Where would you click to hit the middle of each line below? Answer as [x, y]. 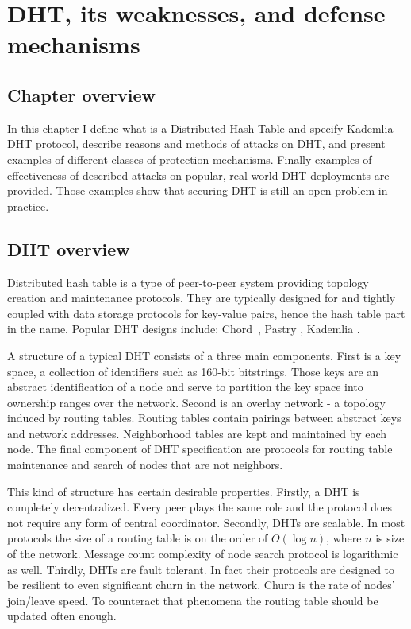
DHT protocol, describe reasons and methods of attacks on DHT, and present [196, 144]
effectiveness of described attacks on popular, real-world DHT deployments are [198, 175]
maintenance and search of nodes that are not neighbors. [145, 465]
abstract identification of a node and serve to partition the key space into [185, 387]
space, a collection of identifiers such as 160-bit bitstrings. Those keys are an [193, 371]
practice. [28, 206]
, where [344, 538]
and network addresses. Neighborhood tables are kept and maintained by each [197, 433]
